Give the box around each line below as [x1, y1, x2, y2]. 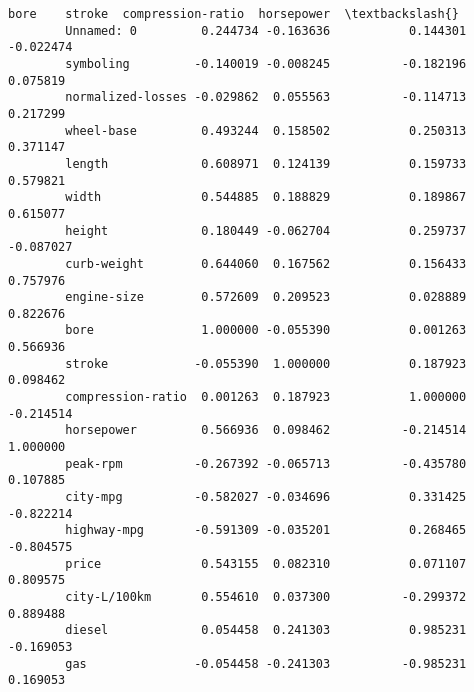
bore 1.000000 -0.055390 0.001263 [65, 323, 467, 338]
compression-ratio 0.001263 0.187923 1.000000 [65, 390, 467, 405]
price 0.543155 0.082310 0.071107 [65, 556, 467, 571]
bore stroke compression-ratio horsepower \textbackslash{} [8, 7, 460, 21]
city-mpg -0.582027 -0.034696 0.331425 [65, 490, 467, 505]
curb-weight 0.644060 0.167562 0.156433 [65, 256, 467, 271]
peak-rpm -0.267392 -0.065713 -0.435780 [65, 456, 467, 471]
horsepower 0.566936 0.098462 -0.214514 [65, 423, 467, 438]
